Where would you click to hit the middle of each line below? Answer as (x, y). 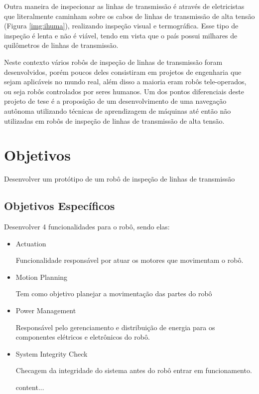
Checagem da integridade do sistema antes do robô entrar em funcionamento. (134, 370)
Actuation (31, 243)
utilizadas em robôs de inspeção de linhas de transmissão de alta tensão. (114, 120)
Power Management (46, 310)
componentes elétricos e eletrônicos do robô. (83, 337)
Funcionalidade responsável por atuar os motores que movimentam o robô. (129, 260)
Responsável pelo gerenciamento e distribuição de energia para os (115, 327)
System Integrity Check (52, 353)
